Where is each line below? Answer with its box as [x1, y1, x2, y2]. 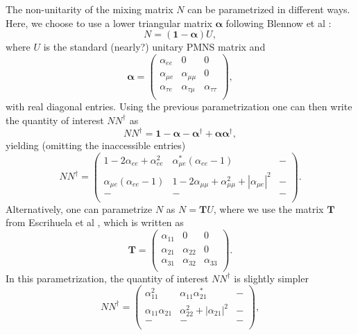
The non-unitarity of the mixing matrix [6, 2, 173, 16]
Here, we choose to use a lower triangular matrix [6, 15, 212, 30]
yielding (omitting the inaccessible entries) [6, 138, 186, 153]
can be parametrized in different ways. [187, 2, 350, 16]
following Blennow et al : [225, 15, 332, 30]
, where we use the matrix [213, 201, 324, 216]
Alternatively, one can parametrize [6, 201, 153, 216]
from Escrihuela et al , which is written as [6, 215, 184, 230]
